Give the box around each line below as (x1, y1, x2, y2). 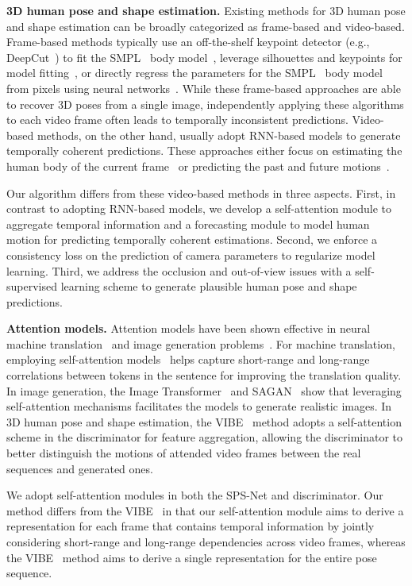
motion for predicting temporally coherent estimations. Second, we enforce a (6, 231, 378, 248)
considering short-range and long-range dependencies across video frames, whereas (6, 534, 406, 549)
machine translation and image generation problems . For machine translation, (6, 335, 395, 352)
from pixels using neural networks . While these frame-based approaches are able (6, 79, 401, 96)
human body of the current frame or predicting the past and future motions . (6, 157, 390, 174)
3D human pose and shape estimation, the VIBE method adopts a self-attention (6, 413, 402, 430)
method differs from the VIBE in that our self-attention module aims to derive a (6, 502, 404, 519)
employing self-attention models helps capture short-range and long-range (6, 351, 370, 368)
